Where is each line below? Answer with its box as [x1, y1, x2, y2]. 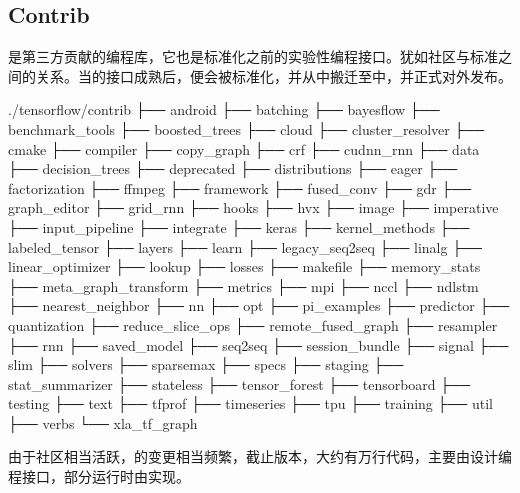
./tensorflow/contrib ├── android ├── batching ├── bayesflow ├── [8, 99, 440, 120]
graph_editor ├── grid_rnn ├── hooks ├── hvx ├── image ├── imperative [8, 197, 499, 218]
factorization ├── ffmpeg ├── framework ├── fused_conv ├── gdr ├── [8, 177, 472, 198]
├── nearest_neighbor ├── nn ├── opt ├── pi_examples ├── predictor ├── [8, 295, 510, 316]
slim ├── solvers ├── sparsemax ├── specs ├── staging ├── [8, 354, 404, 375]
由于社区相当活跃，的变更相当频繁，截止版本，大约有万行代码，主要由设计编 [8, 446, 512, 467]
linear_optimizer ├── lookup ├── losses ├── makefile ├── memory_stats [8, 256, 481, 277]
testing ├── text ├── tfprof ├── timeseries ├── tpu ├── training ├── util [8, 393, 493, 414]
